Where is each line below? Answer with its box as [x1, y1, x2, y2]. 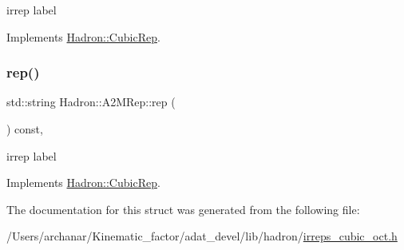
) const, [6, 121, 43, 137]
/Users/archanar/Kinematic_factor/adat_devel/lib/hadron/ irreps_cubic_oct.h [6, 228, 398, 244]
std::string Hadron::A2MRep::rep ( [6, 93, 176, 110]
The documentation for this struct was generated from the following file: [6, 200, 360, 217]
